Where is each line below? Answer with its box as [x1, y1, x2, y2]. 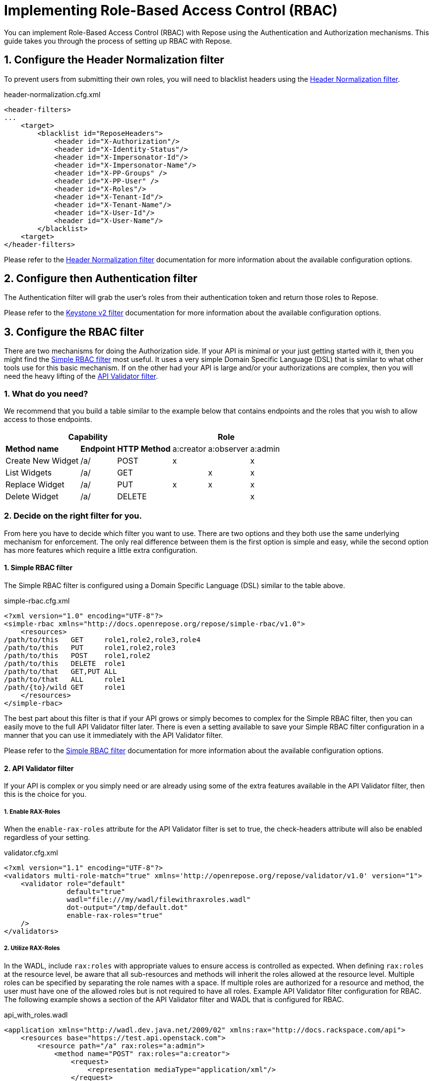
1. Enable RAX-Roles [4, 808, 61, 815]
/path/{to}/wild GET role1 [4, 683, 125, 691]
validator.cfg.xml [4, 848, 58, 857]
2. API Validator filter [4, 764, 74, 773]
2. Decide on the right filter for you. [4, 511, 142, 521]
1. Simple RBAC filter [4, 563, 73, 572]
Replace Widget [5, 480, 64, 490]
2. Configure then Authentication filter [4, 272, 197, 285]
